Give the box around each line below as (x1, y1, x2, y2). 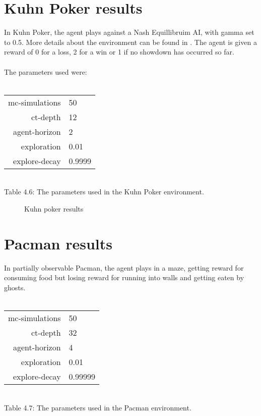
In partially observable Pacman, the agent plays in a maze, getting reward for (4, 262, 244, 273)
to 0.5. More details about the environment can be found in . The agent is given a (4, 36, 257, 47)
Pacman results (4, 233, 112, 253)
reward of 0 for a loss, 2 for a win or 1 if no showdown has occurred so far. (4, 46, 234, 57)
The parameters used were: (4, 66, 87, 77)
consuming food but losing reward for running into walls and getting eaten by (4, 272, 244, 283)
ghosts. (4, 282, 26, 292)
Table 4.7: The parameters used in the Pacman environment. (4, 402, 191, 412)
